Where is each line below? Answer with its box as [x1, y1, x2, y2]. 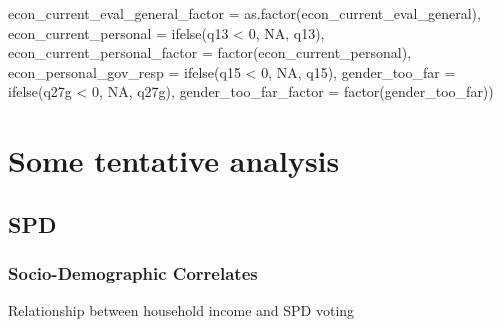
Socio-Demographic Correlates [8, 261, 258, 286]
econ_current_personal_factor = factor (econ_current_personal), [8, 42, 412, 63]
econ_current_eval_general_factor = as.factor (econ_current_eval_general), [8, 3, 481, 23]
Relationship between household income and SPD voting [8, 300, 355, 321]
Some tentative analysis [8, 140, 340, 181]
